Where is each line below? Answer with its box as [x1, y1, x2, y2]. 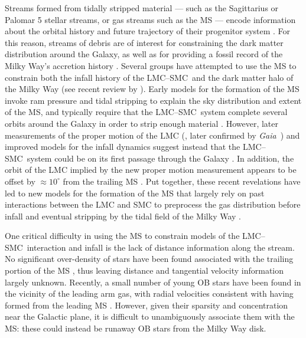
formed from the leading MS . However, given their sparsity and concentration [5, 298, 288, 311]
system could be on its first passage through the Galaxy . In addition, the [27, 152, 294, 164]
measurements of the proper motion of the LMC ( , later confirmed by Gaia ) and [5, 129, 300, 141]
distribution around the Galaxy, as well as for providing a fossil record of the [5, 48, 283, 60]
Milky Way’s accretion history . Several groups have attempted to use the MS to [5, 59, 297, 71]
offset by [5, 175, 35, 187]
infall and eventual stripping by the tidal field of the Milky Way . [5, 209, 241, 222]
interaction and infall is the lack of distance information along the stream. [27, 241, 295, 253]
